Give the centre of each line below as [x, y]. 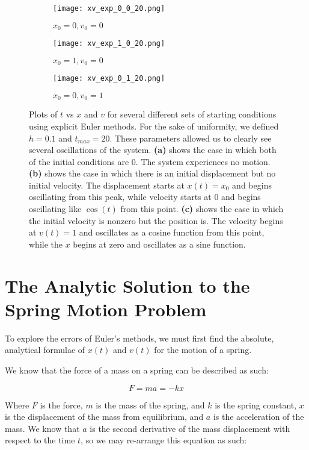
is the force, [61, 405]
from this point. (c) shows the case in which [202, 209]
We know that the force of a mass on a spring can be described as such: [137, 370]
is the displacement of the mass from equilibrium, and [104, 417]
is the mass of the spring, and [150, 405]
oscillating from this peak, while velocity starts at [120, 197]
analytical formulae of [45, 350]
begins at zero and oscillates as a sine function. [159, 244]
